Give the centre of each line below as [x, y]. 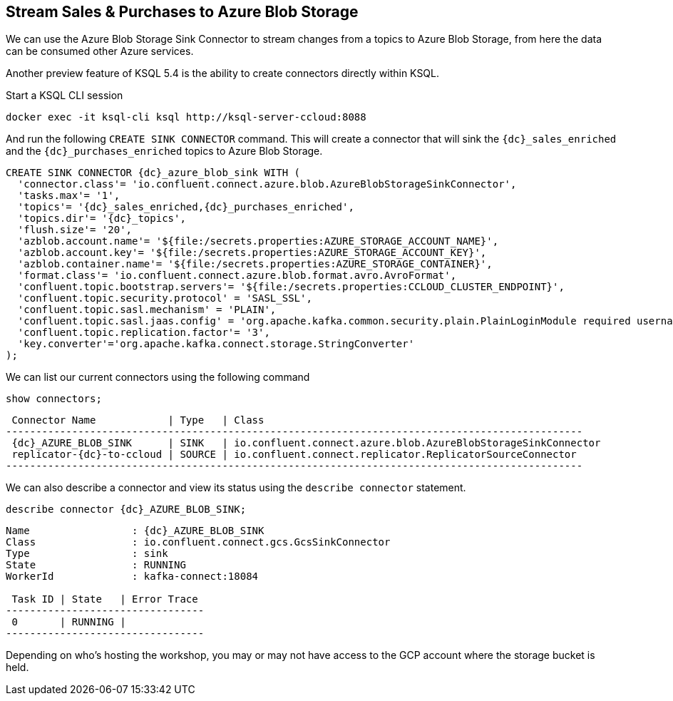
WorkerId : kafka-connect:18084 [132, 577]
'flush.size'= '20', [75, 230]
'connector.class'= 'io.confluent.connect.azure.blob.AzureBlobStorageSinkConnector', [267, 184]
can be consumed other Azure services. [100, 51]
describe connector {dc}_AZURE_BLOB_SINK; [126, 510]
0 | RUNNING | [69, 622]
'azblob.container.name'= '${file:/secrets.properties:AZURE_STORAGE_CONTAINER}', [255, 264]
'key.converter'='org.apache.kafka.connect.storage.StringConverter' [216, 344]
